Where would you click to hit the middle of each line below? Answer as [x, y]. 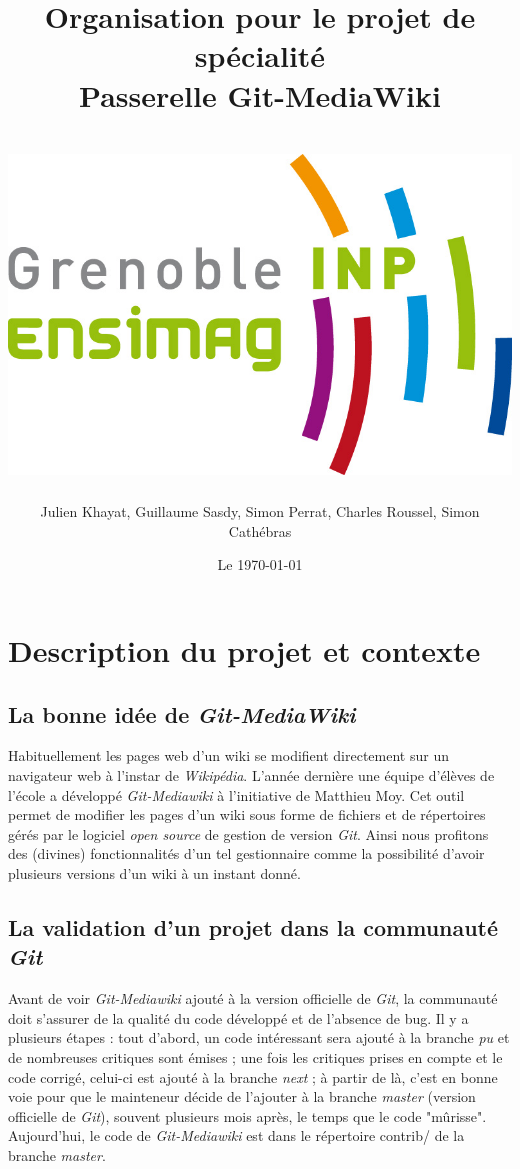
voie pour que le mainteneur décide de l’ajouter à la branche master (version [242, 1096]
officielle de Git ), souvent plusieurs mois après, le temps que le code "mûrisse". [247, 1115]
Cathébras [260, 530]
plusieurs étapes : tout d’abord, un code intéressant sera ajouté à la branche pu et [259, 1037]
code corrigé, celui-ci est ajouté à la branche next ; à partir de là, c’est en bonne [253, 1076]
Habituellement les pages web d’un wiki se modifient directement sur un [228, 755]
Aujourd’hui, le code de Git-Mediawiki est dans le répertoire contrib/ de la [236, 1135]
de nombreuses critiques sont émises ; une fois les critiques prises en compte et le [255, 1057]
